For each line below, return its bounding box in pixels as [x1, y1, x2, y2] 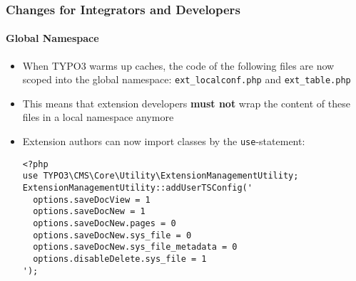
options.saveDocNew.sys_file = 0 [33, 230, 192, 240]
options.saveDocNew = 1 [33, 206, 146, 217]
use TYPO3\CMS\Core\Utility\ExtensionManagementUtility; [22, 171, 299, 181]
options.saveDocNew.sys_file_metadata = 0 [33, 242, 238, 253]
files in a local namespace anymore [22, 110, 174, 124]
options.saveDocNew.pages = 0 [33, 218, 176, 229]
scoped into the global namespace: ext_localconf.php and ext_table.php [22, 72, 351, 87]
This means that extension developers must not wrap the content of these [22, 95, 350, 110]
